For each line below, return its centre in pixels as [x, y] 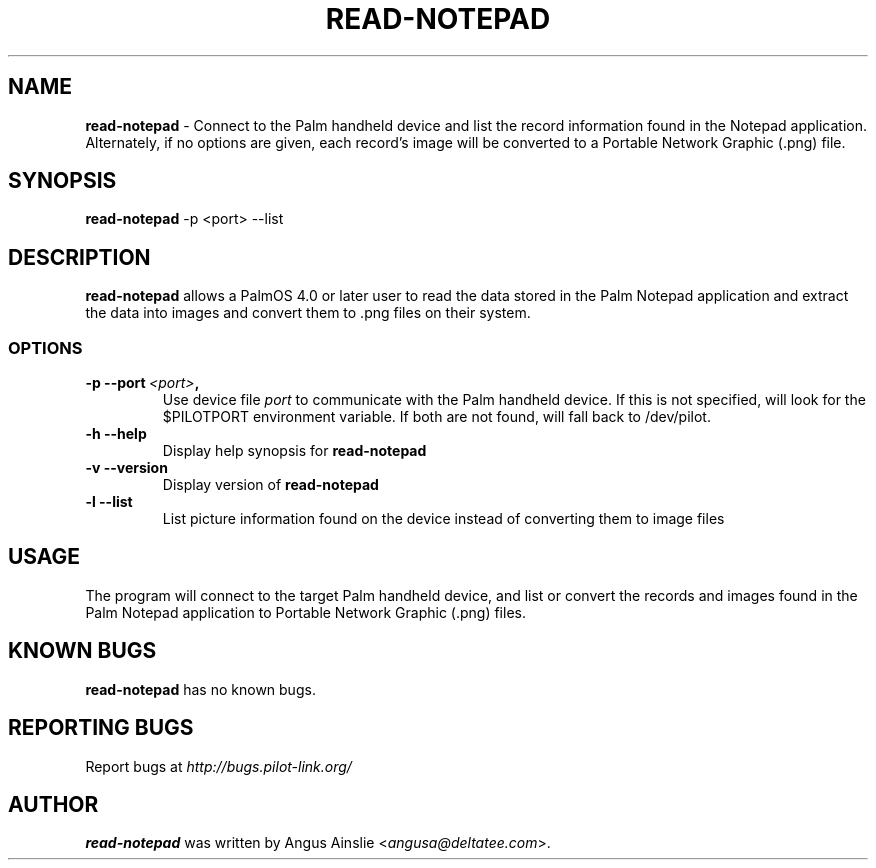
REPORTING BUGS [101, 728]
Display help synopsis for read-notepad [294, 451]
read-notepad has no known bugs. [200, 689]
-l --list [109, 502]
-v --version [126, 468]
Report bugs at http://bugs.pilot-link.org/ [218, 766]
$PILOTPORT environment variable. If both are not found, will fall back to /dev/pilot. [436, 417]
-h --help [116, 434]
